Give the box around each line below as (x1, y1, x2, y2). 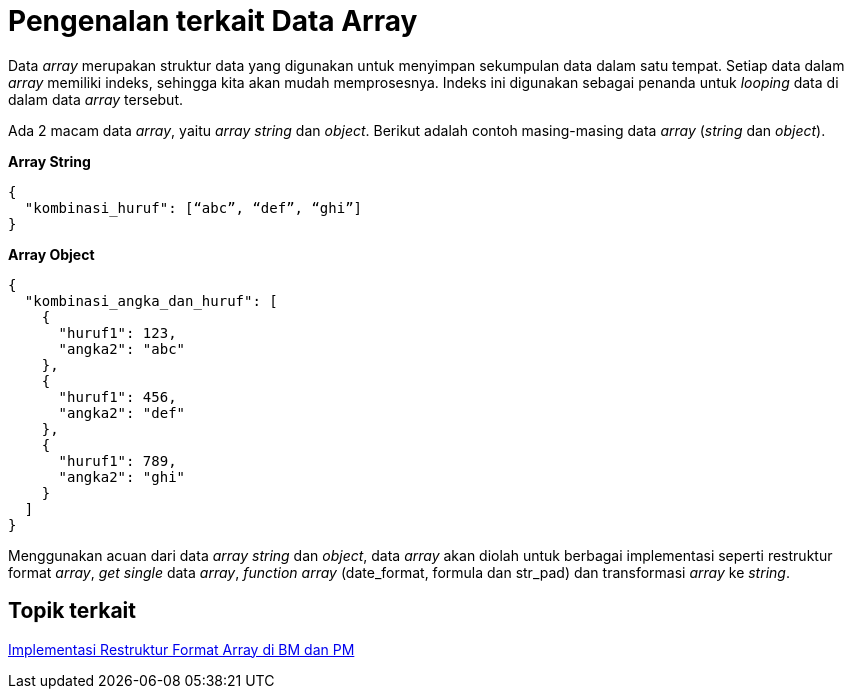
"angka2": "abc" (58, 340, 186, 357)
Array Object (8, 245, 95, 263)
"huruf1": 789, (58, 452, 177, 469)
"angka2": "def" (58, 404, 186, 421)
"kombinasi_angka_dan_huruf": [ (24, 292, 278, 309)
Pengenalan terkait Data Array (8, 4, 418, 38)
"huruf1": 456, (58, 388, 177, 405)
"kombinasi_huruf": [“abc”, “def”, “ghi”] (24, 199, 363, 216)
